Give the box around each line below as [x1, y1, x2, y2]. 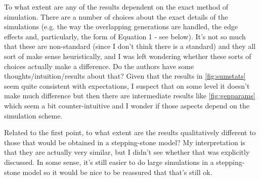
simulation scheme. [4, 110, 63, 121]
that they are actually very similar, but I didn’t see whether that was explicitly [4, 147, 250, 157]
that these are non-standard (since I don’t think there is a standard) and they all [4, 41, 256, 51]
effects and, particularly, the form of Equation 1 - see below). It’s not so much [4, 31, 246, 41]
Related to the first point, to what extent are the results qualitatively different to [4, 127, 256, 138]
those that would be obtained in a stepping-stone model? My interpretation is [4, 137, 245, 147]
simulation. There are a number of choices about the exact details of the [4, 11, 228, 22]
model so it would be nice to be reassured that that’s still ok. [22, 166, 212, 177]
